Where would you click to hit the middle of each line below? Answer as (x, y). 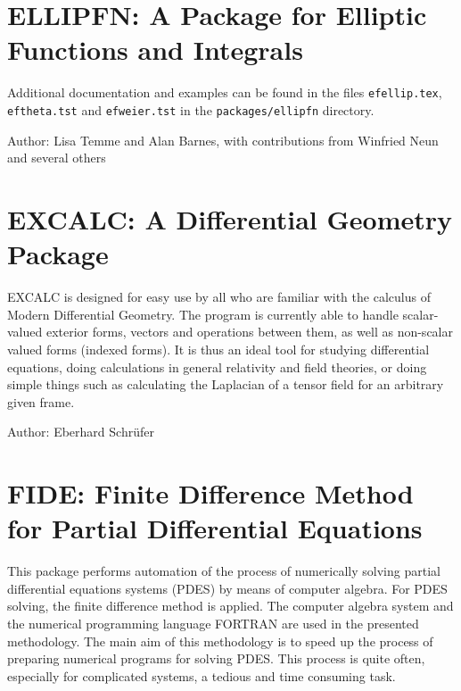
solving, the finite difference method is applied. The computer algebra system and (230, 606)
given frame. (41, 401)
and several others (57, 158)
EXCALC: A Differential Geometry (230, 219)
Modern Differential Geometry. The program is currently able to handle (203, 314)
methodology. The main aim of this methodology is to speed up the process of (220, 641)
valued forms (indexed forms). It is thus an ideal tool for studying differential (218, 349)
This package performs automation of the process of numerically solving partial (224, 571)
